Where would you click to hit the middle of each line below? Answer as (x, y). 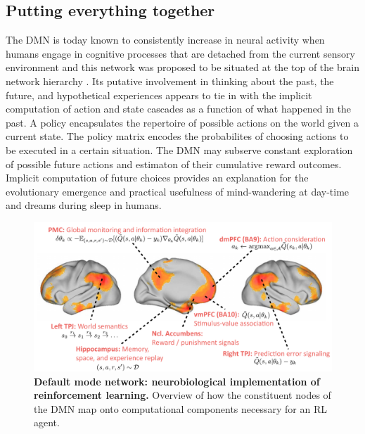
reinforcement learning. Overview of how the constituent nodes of (182, 395)
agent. (47, 422)
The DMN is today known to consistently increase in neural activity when (165, 40)
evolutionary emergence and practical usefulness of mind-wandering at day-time (178, 191)
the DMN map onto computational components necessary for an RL (180, 408)
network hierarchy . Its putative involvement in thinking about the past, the (170, 81)
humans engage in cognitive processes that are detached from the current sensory (180, 53)
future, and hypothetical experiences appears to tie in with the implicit (159, 95)
